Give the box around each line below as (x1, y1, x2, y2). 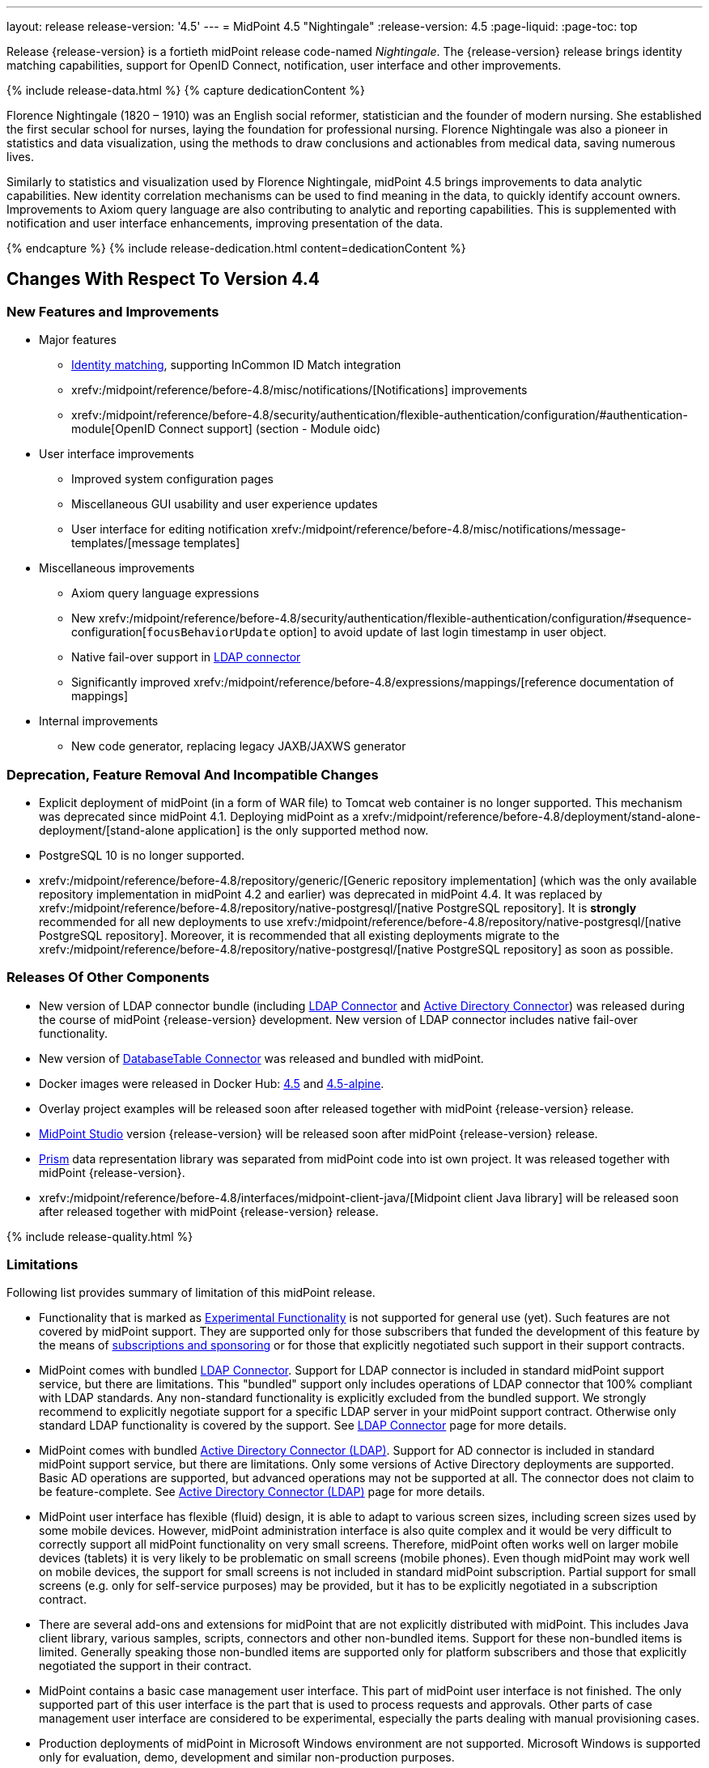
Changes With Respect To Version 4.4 (6, 269, 321, 290)
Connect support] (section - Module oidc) (158, 422, 381, 436)
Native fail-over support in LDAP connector (71, 650, 301, 665)
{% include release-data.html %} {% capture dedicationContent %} (6, 83, 366, 97)
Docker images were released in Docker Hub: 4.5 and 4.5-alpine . (39, 1076, 384, 1090)
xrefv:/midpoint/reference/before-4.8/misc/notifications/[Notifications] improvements (71, 383, 528, 397)
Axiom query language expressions (71, 586, 260, 601)
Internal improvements (39, 714, 159, 729)
